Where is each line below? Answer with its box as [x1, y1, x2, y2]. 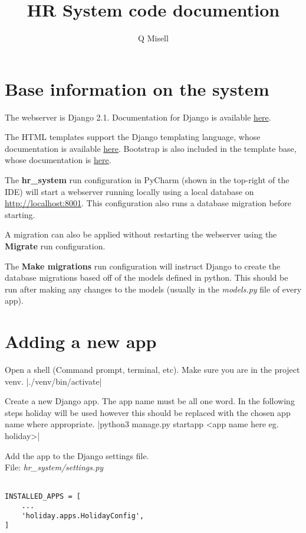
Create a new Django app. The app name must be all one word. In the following [5, 395, 295, 407]
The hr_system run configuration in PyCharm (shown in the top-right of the [5, 174, 289, 186]
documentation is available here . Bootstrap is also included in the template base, [5, 142, 297, 154]
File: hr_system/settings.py [5, 461, 104, 473]
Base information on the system [5, 76, 269, 100]
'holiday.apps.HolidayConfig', [21, 511, 144, 520]
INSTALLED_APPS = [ [5, 492, 81, 500]
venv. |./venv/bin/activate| [5, 375, 102, 387]
